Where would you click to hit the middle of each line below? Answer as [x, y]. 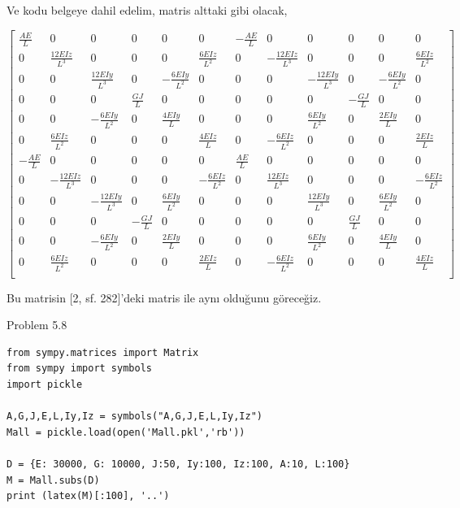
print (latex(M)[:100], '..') [88, 496]
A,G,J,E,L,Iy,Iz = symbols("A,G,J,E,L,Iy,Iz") [135, 417]
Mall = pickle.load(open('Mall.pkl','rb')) [126, 432]
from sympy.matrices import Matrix [103, 352]
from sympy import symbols [79, 369]
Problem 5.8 [37, 325]
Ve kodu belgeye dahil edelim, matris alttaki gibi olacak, [147, 10]
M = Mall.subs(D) [53, 480]
